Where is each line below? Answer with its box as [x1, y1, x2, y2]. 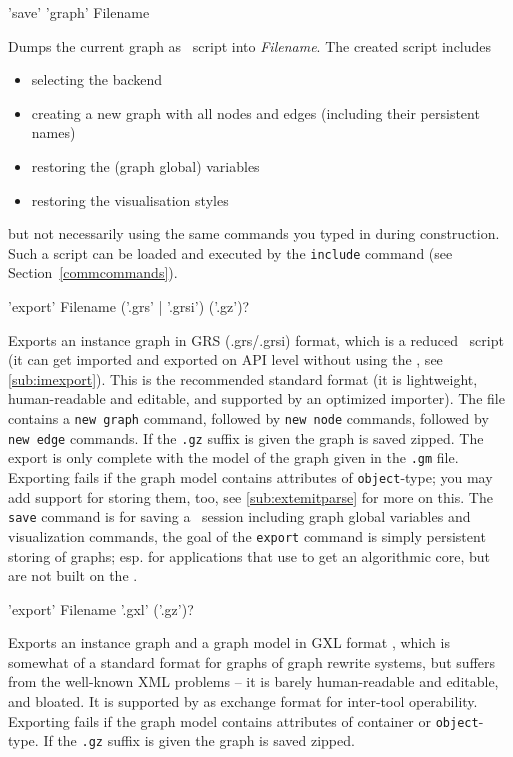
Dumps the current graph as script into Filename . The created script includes [8, 35, 492, 56]
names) [31, 122, 76, 143]
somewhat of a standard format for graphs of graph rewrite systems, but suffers [8, 651, 496, 672]
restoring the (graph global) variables [31, 155, 260, 176]
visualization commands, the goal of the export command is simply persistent [8, 525, 486, 546]
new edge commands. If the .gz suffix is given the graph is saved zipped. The [8, 427, 484, 448]
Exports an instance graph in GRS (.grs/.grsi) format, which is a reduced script [8, 329, 504, 350]
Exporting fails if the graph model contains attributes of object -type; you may [8, 466, 493, 487]
